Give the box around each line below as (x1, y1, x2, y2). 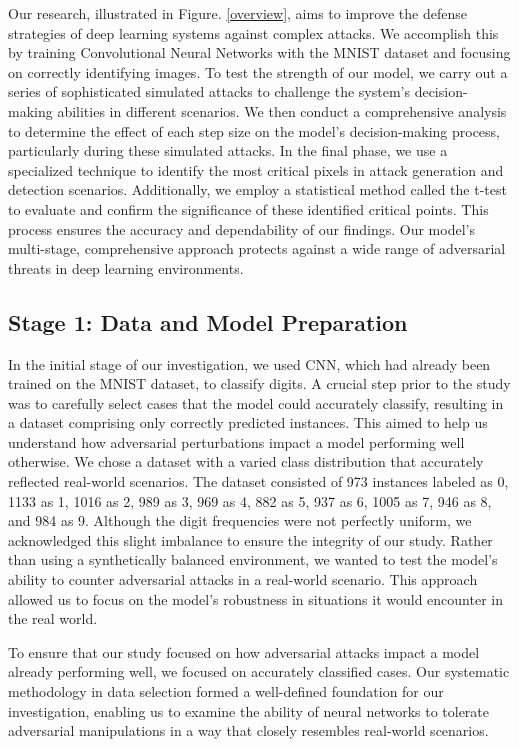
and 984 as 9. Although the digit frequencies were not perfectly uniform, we (8, 510, 472, 531)
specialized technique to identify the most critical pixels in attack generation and (8, 159, 504, 180)
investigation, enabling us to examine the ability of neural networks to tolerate (8, 700, 490, 721)
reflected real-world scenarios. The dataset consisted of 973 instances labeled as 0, (8, 471, 509, 492)
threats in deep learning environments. (8, 257, 244, 278)
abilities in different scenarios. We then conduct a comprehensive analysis (57, 100, 507, 121)
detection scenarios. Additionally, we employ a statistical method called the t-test (8, 179, 507, 200)
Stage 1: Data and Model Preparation (8, 306, 408, 337)
